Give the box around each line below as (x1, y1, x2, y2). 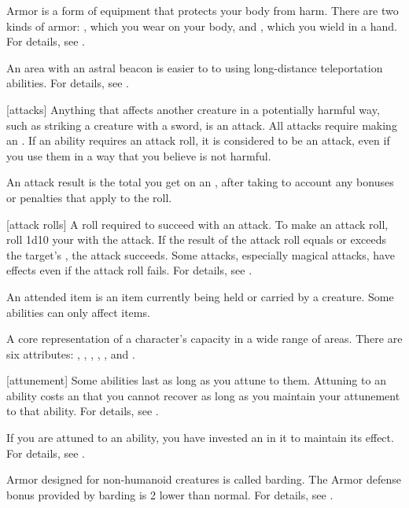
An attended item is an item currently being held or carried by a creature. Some (6, 288, 394, 304)
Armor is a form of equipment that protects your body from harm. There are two (6, 2, 399, 18)
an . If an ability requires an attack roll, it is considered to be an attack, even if (6, 132, 390, 149)
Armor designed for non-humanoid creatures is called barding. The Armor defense (6, 471, 401, 488)
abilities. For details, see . (6, 75, 130, 91)
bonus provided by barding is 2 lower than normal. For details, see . (6, 486, 333, 502)
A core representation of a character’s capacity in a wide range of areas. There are (6, 330, 403, 347)
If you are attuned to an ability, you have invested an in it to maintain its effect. (6, 429, 394, 446)
